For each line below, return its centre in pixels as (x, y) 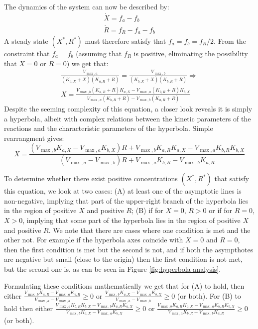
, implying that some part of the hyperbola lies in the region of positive (131, 220)
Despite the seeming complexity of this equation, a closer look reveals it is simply (128, 108)
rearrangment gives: (34, 138)
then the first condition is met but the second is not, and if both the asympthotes (129, 249)
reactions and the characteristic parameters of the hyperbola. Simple (109, 128)
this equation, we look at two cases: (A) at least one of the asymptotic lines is (123, 191)
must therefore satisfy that (126, 41)
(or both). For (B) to (209, 295)
